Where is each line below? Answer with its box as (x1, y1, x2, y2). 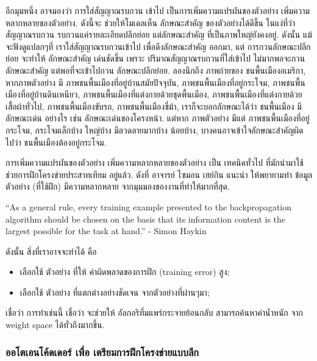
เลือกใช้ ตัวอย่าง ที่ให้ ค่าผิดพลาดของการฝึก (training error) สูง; (20, 265, 230, 278)
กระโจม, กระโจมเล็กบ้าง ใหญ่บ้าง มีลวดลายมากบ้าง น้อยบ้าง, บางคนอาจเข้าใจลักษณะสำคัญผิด (5, 123, 304, 136)
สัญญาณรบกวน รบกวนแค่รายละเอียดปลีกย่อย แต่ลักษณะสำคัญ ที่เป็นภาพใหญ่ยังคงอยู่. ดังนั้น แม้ (5, 28, 312, 41)
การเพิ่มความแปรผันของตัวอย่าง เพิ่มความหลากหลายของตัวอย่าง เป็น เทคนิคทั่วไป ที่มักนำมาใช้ (5, 156, 304, 169)
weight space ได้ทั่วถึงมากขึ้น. (5, 318, 105, 331)
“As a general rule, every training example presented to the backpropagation (5, 200, 291, 213)
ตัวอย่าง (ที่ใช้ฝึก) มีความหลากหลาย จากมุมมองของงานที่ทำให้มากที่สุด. (5, 180, 230, 193)
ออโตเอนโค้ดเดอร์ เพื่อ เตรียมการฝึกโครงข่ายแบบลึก (5, 344, 199, 359)
